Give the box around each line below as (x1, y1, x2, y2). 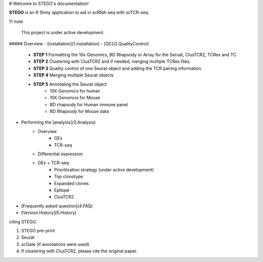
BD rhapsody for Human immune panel (50, 101, 128, 107)
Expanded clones (54, 180, 89, 186)
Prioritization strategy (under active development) (54, 167, 154, 172)
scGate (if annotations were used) (21, 241, 90, 247)
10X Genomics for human (50, 88, 101, 94)
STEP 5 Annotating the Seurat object (33, 81, 107, 87)
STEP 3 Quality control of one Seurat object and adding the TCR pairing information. (33, 65, 203, 71)
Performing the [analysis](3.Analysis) (21, 119, 96, 125)
